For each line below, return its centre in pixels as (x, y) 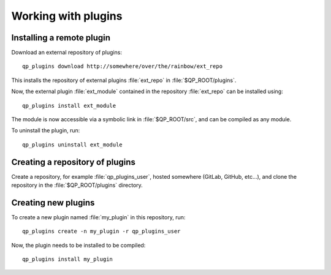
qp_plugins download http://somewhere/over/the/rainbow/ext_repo (123, 66)
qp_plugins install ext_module (69, 105)
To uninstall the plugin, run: (46, 130)
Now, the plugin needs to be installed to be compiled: (78, 245)
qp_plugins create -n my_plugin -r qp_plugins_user (101, 232)
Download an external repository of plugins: (67, 53)
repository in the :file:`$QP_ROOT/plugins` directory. (77, 185)
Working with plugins (67, 16)
